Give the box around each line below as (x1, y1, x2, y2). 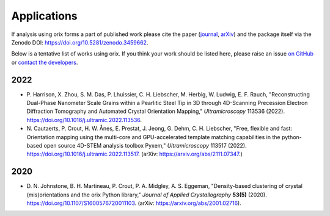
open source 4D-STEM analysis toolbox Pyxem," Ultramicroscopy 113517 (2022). (43, 142, 247, 149)
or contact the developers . (11, 59, 78, 66)
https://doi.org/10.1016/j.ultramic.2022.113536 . (26, 116, 142, 123)
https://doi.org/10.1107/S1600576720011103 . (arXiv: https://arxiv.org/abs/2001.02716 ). (26, 200, 241, 207)
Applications (11, 9, 78, 23)
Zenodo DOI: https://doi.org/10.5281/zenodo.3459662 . (11, 38, 148, 46)
